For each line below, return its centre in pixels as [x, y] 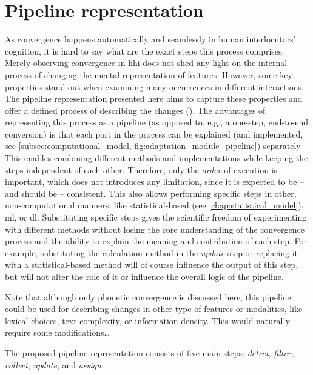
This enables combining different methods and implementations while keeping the [156, 158]
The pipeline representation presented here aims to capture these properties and [154, 98]
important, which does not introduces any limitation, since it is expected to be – [155, 181]
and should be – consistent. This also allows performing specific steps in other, [151, 193]
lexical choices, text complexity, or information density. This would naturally [147, 320]
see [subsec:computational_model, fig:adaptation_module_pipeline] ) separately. [154, 146]
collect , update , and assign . [54, 364]
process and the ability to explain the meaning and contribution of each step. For [156, 241]
